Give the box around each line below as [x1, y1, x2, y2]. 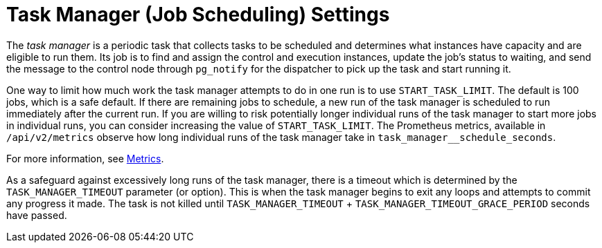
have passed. [6, 209, 67, 221]
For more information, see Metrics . [6, 152, 164, 164]
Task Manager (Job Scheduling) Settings [6, 3, 390, 26]
